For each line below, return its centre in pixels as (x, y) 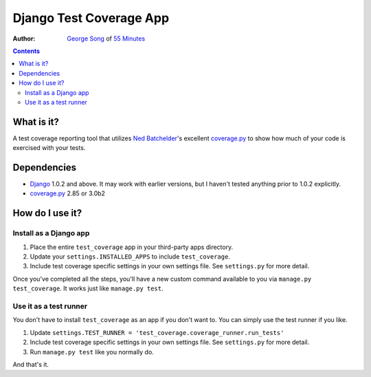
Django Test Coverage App (91, 18)
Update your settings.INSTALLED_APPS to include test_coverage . (130, 257)
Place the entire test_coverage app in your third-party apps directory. (132, 247)
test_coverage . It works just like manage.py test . (88, 288)
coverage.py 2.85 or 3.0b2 (68, 193)
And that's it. (31, 364)
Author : (24, 39)
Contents (26, 51)
